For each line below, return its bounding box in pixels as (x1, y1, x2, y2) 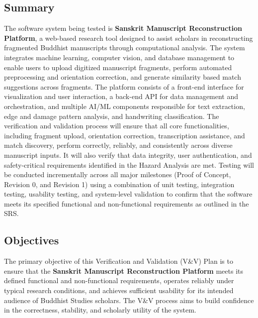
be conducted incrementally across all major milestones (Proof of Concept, (4, 169, 231, 180)
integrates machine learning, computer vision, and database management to (4, 52, 235, 62)
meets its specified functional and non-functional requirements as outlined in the (4, 198, 249, 209)
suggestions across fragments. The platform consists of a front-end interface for (4, 81, 244, 92)
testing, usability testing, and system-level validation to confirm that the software (4, 189, 253, 199)
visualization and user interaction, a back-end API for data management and (4, 91, 239, 102)
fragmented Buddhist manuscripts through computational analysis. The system (4, 42, 245, 53)
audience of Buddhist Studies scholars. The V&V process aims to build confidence (4, 295, 254, 305)
